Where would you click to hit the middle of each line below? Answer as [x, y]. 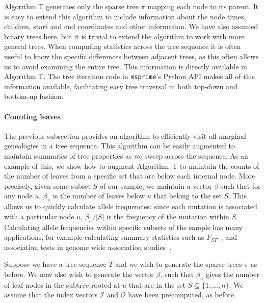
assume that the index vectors [51, 295]
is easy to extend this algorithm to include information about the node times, [125, 16]
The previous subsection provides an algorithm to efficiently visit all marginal [125, 135]
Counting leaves [33, 116]
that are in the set [157, 284]
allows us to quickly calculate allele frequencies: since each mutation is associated [131, 206]
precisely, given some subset [47, 185]
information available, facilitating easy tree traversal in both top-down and [121, 86]
